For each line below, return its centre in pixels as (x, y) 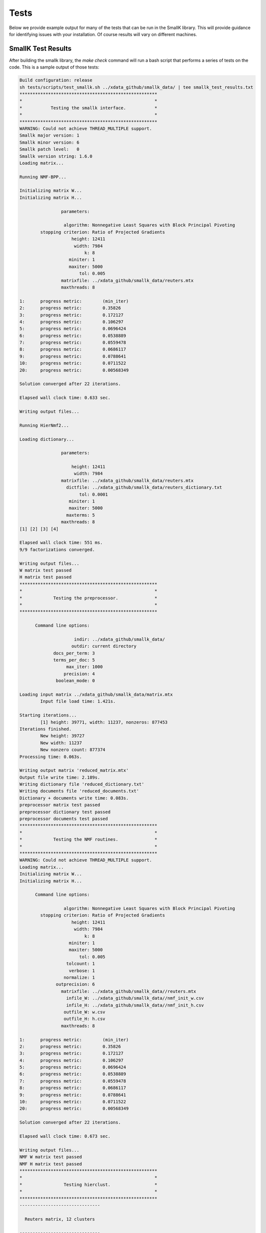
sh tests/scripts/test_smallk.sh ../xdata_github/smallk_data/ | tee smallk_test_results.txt (136, 87)
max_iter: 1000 (84, 667)
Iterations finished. (46, 729)
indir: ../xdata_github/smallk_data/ (119, 639)
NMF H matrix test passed (51, 1164)
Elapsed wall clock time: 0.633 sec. (65, 398)
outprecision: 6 (76, 984)
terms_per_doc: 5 (74, 660)
